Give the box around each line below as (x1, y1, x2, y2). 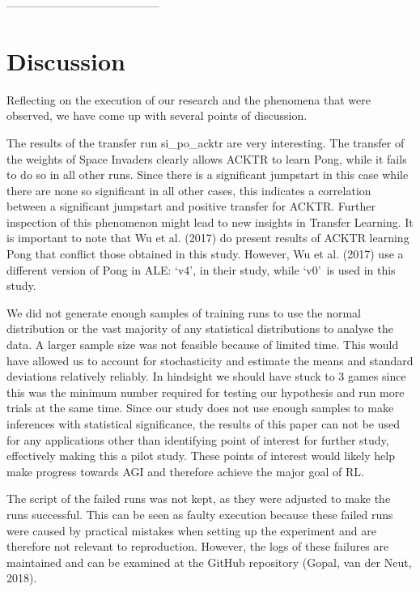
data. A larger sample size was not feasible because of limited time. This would (6, 336, 399, 353)
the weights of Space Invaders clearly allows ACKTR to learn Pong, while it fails (6, 150, 407, 167)
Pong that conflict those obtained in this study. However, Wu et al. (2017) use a (6, 245, 404, 262)
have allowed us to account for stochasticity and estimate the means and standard (6, 351, 414, 368)
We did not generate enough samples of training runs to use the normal (6, 304, 361, 321)
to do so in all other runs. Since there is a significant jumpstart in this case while (6, 166, 409, 183)
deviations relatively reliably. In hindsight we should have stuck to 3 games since (6, 368, 406, 385)
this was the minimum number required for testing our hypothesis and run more (6, 383, 405, 400)
